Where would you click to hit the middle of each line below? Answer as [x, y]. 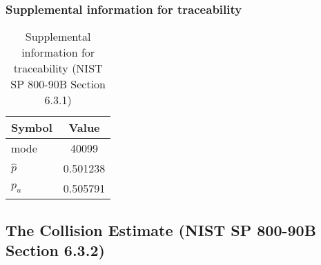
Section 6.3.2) [55, 250]
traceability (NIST [58, 68]
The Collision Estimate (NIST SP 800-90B [161, 229]
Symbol [32, 128]
